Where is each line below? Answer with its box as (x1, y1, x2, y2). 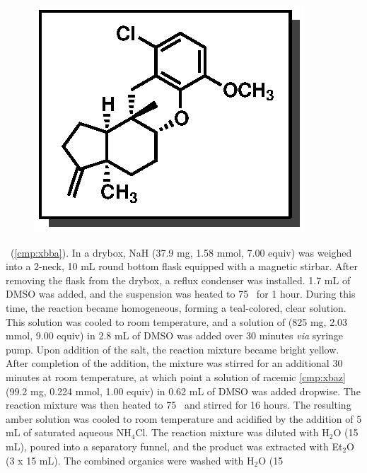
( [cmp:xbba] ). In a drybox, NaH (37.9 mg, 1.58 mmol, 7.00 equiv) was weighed (10, 245, 352, 259)
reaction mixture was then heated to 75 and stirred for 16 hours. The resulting (6, 397, 351, 412)
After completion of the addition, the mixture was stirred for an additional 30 (6, 356, 343, 370)
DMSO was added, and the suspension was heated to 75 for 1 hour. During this (6, 286, 356, 301)
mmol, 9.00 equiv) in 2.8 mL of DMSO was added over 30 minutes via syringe (6, 328, 344, 343)
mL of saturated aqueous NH (6, 425, 132, 440)
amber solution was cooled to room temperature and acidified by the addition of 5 (6, 411, 362, 426)
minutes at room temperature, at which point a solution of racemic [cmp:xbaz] (6, 369, 346, 384)
